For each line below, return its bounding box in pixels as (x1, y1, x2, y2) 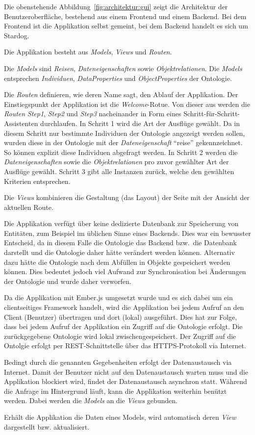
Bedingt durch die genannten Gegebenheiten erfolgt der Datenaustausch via (4, 357, 232, 367)
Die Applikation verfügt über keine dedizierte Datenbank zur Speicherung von (4, 218, 239, 229)
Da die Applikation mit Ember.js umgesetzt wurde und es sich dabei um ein (4, 292, 233, 303)
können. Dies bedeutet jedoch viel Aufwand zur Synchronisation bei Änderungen (4, 266, 246, 277)
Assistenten (4, 118, 38, 128)
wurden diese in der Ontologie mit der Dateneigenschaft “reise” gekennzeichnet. (4, 137, 243, 148)
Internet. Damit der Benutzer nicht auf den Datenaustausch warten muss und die (4, 366, 249, 377)
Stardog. (4, 30, 29, 40)
